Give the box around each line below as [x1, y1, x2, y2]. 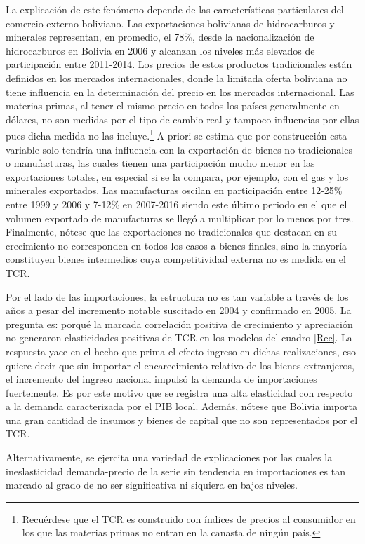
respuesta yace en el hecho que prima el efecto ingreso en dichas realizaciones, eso [6, 344, 357, 358]
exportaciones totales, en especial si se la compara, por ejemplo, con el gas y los [6, 169, 349, 184]
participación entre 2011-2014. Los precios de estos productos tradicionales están [6, 57, 352, 72]
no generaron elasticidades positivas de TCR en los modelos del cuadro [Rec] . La [6, 330, 352, 345]
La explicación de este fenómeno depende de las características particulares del [6, 2, 344, 16]
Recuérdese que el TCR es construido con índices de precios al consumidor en [22, 511, 356, 526]
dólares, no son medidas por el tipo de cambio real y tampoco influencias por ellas [6, 111, 359, 126]
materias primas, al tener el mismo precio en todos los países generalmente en [6, 98, 340, 113]
